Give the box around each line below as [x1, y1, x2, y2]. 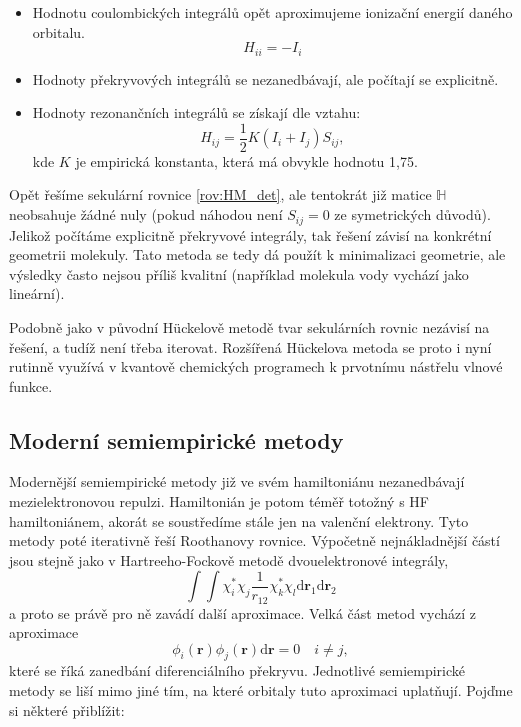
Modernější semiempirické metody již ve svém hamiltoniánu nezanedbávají [9, 471, 465, 492]
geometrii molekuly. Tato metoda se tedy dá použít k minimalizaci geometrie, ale [9, 244, 506, 265]
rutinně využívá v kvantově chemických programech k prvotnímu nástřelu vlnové [9, 356, 503, 377]
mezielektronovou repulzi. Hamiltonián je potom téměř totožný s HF [9, 491, 429, 512]
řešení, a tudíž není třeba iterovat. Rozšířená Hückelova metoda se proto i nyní [9, 336, 492, 357]
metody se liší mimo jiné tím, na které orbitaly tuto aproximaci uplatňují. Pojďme [9, 680, 513, 701]
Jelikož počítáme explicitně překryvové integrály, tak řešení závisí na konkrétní [9, 224, 492, 245]
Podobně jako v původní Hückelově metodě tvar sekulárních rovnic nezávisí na [9, 316, 490, 337]
